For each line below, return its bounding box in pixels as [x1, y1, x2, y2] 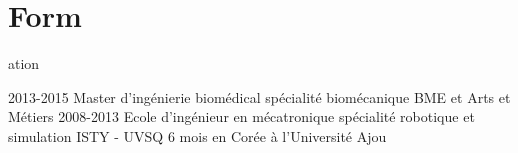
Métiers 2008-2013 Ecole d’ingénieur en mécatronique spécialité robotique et [8, 106, 475, 127]
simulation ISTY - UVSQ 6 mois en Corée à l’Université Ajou [8, 125, 387, 146]
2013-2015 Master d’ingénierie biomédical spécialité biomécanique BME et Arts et [8, 86, 511, 107]
